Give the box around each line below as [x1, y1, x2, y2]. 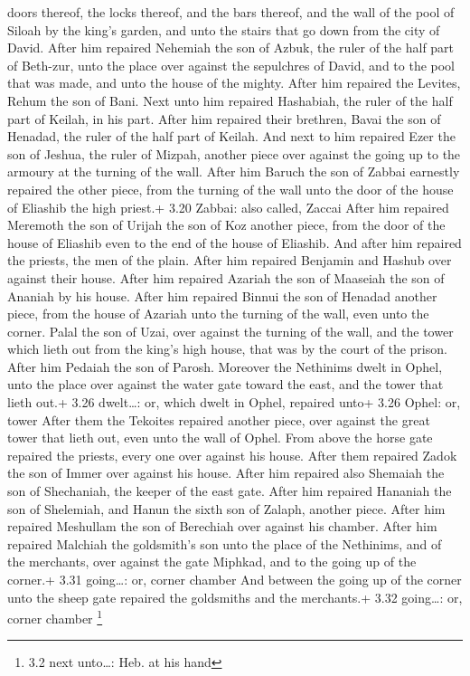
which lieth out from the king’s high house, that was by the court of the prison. [7, 339, 447, 358]
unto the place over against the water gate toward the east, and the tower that [7, 375, 444, 394]
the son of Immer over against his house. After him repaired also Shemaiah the [7, 463, 445, 482]
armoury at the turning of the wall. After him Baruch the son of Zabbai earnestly [7, 162, 460, 181]
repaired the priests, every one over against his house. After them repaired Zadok [7, 445, 457, 464]
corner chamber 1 [7, 606, 103, 627]
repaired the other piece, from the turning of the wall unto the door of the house [7, 179, 454, 198]
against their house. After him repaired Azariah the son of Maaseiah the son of [7, 268, 445, 287]
